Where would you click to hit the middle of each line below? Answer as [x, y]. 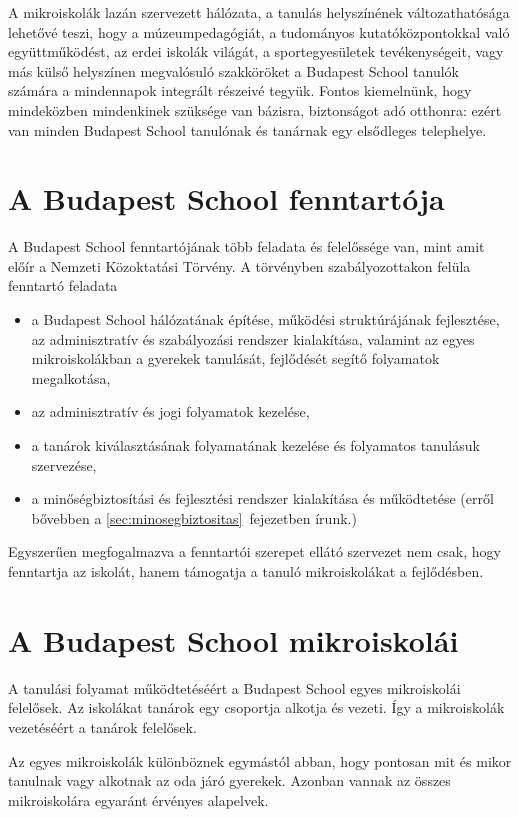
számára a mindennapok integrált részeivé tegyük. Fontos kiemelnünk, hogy [240, 90]
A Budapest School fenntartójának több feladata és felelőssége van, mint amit [246, 246]
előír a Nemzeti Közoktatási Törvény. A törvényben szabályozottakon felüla [239, 265]
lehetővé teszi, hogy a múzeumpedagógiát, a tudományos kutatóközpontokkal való [259, 31]
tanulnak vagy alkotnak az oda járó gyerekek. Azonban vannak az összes [229, 780]
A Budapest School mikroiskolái [233, 639]
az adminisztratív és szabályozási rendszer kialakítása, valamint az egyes [253, 338]
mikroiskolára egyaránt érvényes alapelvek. [138, 799]
